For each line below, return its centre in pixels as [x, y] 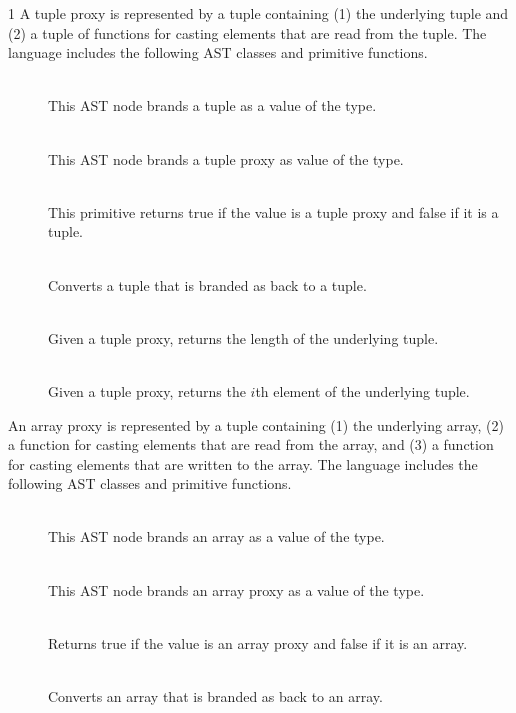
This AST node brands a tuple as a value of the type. [212, 105]
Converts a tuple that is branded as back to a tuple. [207, 284]
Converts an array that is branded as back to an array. [215, 696]
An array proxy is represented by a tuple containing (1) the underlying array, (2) [256, 424]
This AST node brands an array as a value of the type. [216, 536]
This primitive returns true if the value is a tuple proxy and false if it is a [273, 211]
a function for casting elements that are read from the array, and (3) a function [251, 444]
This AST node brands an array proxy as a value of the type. [236, 589]
